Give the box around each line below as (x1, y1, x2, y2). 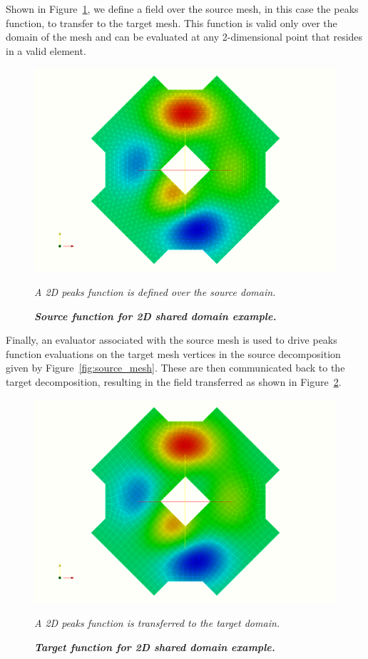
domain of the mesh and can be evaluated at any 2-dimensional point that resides (6, 29, 363, 44)
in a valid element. (6, 43, 86, 58)
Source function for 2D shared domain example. (34, 308, 277, 323)
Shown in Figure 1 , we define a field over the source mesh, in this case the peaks (6, 1, 359, 16)
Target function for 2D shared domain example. (34, 639, 275, 654)
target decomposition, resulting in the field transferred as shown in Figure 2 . (6, 374, 342, 389)
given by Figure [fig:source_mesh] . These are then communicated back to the (6, 360, 345, 375)
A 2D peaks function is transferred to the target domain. (34, 615, 280, 630)
